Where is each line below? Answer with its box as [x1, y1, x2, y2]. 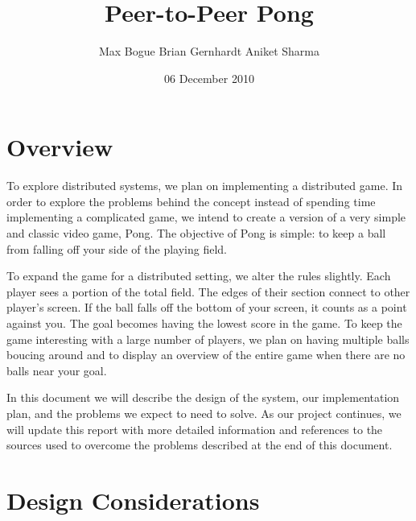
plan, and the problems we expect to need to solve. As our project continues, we [6, 404, 402, 421]
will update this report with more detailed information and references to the [6, 420, 383, 437]
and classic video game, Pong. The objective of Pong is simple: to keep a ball [6, 225, 386, 242]
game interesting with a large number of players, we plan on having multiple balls [6, 330, 410, 347]
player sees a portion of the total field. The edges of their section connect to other [6, 283, 410, 300]
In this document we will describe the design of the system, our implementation [6, 389, 400, 406]
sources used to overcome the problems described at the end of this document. [6, 436, 393, 453]
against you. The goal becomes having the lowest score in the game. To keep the [6, 315, 402, 331]
